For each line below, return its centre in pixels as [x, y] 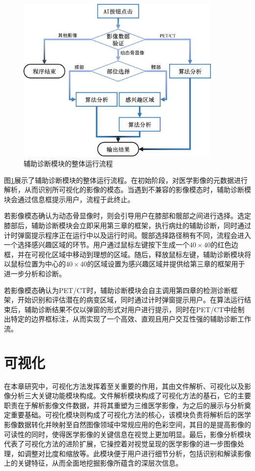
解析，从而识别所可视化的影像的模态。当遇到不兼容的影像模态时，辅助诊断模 [127, 190]
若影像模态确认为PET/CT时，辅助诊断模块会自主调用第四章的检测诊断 [117, 290]
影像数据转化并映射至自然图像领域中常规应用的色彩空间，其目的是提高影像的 [127, 424]
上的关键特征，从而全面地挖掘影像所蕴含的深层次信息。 [93, 463]
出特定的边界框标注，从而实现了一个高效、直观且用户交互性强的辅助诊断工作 [127, 319]
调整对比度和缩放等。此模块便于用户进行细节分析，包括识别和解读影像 [138, 453]
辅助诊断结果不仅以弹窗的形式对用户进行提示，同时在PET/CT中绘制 [134, 309]
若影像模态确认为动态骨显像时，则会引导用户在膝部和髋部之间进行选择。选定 [127, 216]
